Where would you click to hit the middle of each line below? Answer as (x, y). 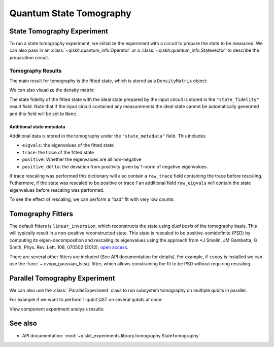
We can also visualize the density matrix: (52, 90)
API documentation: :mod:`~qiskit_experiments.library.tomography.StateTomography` (111, 335)
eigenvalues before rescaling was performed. (57, 190)
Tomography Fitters (41, 214)
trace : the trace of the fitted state (58, 152)
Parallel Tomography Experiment (62, 278)
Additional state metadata (37, 126)
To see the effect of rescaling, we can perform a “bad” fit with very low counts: (92, 199)
